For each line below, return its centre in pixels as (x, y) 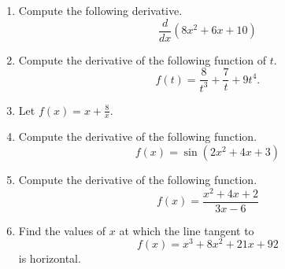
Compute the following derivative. (100, 10)
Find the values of (62, 230)
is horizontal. (50, 258)
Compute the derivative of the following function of (142, 59)
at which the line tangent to (187, 230)
